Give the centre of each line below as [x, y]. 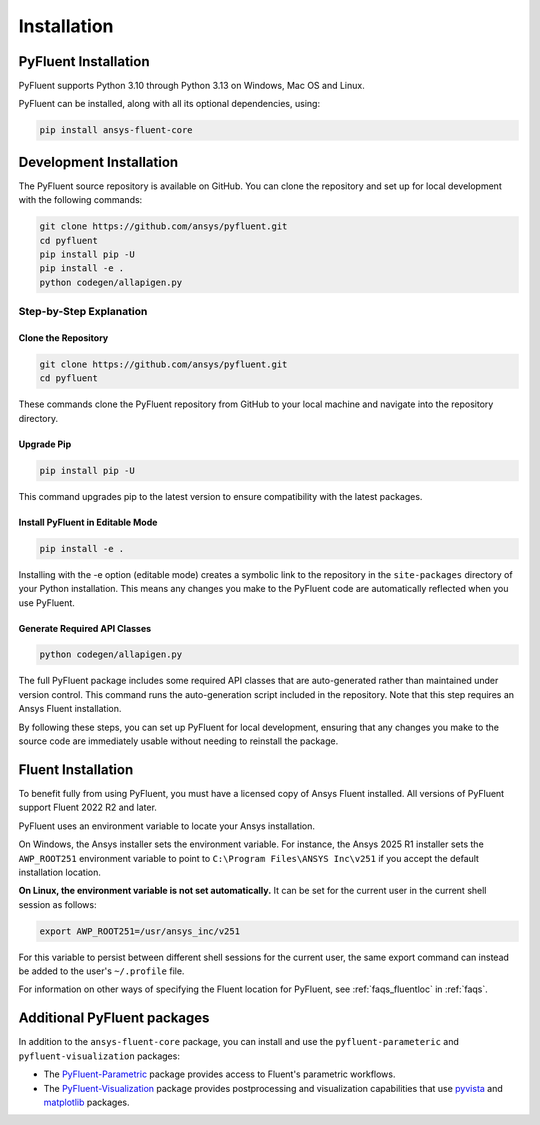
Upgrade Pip [45, 444]
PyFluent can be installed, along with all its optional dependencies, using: [169, 104]
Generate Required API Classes [85, 628]
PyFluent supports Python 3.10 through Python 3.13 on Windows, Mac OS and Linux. [191, 86]
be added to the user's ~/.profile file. [101, 971]
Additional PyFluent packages [114, 1018]
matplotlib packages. [86, 1102]
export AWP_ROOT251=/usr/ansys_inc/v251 [139, 931]
